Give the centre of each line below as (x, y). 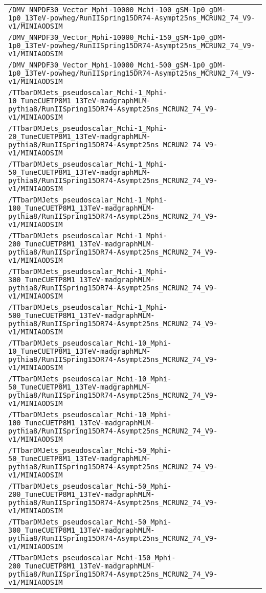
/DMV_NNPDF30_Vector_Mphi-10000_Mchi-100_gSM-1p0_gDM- (117, 10)
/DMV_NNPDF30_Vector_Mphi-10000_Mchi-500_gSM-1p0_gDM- (117, 65)
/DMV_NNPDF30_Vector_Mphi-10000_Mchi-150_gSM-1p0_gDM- (117, 37)
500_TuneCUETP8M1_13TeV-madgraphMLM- (82, 315)
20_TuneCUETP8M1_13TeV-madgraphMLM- (80, 136)
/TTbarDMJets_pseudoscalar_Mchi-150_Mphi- (92, 558)
